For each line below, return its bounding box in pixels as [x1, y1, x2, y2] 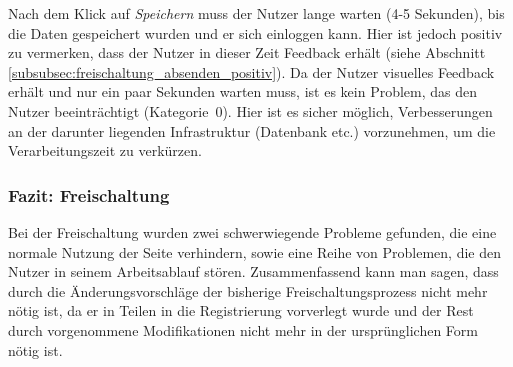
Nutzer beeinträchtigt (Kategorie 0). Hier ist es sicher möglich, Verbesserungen [8, 100, 493, 121]
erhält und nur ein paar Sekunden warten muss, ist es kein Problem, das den [8, 81, 478, 102]
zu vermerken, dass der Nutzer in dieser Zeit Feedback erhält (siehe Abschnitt [8, 42, 486, 63]
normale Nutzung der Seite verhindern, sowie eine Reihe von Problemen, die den [8, 241, 501, 262]
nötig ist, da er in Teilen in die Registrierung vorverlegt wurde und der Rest [8, 300, 474, 321]
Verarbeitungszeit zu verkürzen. [8, 140, 202, 161]
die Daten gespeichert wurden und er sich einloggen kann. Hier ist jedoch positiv [8, 22, 503, 43]
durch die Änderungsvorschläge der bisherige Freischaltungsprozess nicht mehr [8, 280, 488, 301]
